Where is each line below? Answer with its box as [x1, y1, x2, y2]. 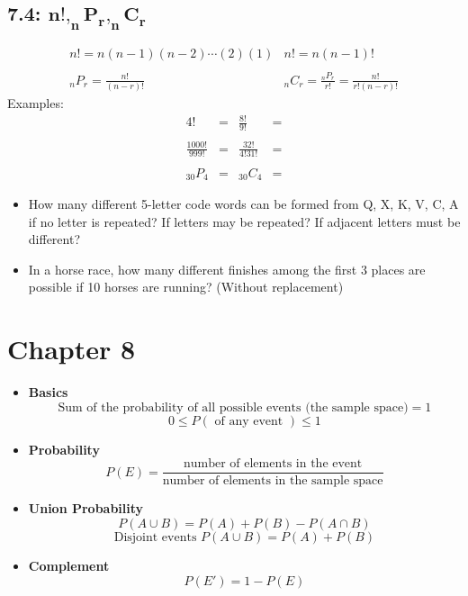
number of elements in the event [183, 457, 363, 471]
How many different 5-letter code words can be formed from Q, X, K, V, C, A [28, 194, 459, 213]
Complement [28, 555, 110, 574]
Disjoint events [113, 530, 197, 544]
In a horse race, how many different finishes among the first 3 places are [28, 259, 426, 278]
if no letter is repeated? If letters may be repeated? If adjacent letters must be [28, 212, 461, 230]
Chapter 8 [7, 330, 136, 367]
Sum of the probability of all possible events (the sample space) [58, 401, 409, 414]
